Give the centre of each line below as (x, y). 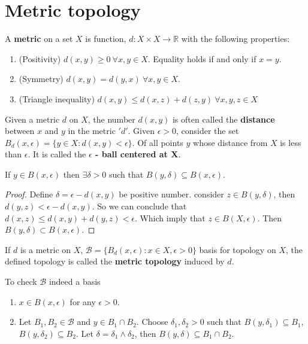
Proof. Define (29, 194)
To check (21, 281)
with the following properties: (235, 39)
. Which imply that (170, 217)
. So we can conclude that (139, 206)
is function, (106, 39)
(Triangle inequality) (57, 98)
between (20, 131)
